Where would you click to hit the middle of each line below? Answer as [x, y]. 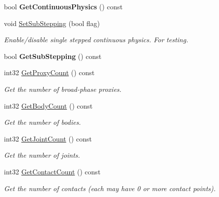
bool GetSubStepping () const [53, 56]
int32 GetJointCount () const [48, 138]
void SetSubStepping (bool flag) [52, 23]
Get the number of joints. [42, 155]
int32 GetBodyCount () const [48, 105]
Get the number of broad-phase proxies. [63, 89]
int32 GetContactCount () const [52, 171]
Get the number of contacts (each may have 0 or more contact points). [110, 188]
